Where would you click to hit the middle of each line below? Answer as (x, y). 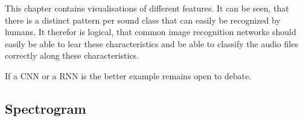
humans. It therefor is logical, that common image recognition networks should (151, 32)
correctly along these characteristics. (72, 55)
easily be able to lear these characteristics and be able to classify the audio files (151, 43)
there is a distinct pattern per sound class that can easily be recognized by (143, 20)
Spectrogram (46, 108)
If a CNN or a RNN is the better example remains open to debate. (128, 75)
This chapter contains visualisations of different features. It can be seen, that (147, 8)
